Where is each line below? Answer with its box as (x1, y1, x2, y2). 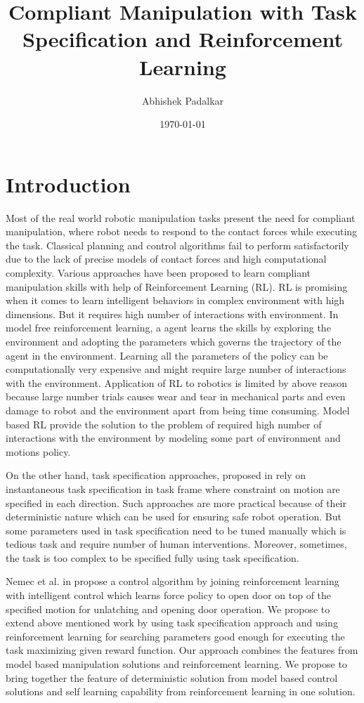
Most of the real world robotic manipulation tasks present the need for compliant (6, 210, 356, 225)
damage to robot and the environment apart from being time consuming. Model (6, 402, 350, 417)
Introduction (6, 169, 131, 198)
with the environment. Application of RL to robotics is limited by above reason (6, 375, 348, 390)
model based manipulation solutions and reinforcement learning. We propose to (6, 657, 347, 671)
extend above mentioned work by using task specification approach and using (6, 615, 338, 630)
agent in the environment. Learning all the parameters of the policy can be (6, 348, 328, 362)
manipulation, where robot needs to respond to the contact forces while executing (6, 224, 358, 239)
